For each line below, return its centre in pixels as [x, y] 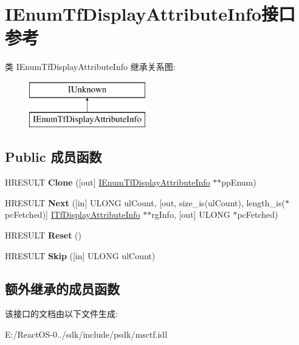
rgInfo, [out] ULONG [191, 214]
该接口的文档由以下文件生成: [61, 314]
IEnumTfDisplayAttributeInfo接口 [150, 14]
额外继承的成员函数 [62, 288]
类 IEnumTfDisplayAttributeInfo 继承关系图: [90, 67]
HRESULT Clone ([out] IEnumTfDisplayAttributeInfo [108, 182]
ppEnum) [239, 182]
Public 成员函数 [53, 157]
